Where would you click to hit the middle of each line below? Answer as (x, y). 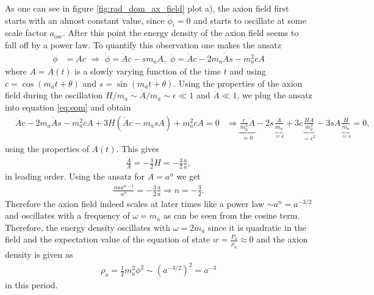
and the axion (282, 239)
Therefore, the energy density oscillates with (88, 227)
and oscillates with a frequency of (67, 215)
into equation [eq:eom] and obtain (68, 107)
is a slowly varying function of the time (148, 71)
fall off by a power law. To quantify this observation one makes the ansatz (143, 44)
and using (248, 71)
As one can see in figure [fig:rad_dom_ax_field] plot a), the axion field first (147, 8)
